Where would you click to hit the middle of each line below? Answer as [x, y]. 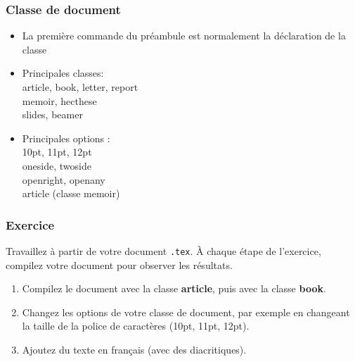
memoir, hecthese [59, 100]
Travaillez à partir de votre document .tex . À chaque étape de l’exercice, [163, 250]
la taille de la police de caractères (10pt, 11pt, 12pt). [136, 326]
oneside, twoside [57, 165]
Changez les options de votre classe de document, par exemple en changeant [186, 312]
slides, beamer [52, 114]
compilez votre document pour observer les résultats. [119, 264]
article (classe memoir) [71, 193]
